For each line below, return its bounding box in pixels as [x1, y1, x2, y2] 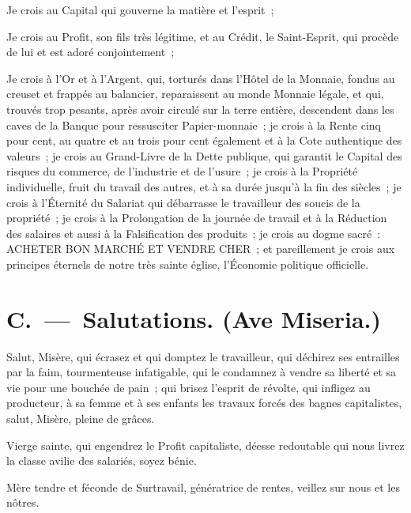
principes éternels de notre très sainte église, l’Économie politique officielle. [6, 255, 369, 272]
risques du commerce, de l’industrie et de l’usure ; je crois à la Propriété [6, 163, 358, 179]
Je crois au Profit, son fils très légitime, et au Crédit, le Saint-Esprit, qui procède [6, 28, 399, 44]
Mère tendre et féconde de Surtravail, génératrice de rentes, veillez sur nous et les [6, 478, 400, 495]
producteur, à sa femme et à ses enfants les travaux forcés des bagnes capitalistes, [6, 394, 402, 411]
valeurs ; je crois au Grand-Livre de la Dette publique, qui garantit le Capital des [6, 147, 402, 164]
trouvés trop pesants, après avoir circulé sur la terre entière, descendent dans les [6, 100, 394, 117]
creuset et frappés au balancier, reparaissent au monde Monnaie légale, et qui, [6, 85, 384, 102]
